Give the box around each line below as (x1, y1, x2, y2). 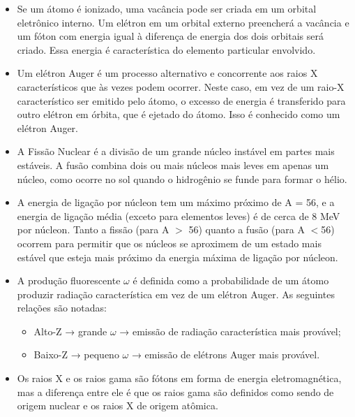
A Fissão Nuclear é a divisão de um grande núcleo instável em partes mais (17, 144, 335, 159)
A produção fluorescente (17, 273, 121, 288)
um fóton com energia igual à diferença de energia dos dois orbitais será (17, 29, 324, 43)
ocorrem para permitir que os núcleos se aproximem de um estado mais (17, 235, 322, 250)
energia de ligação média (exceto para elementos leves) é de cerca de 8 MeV (17, 208, 340, 223)
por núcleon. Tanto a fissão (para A (17, 222, 169, 237)
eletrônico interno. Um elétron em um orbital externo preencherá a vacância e (17, 15, 349, 29)
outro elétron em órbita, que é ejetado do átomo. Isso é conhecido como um (17, 107, 340, 122)
